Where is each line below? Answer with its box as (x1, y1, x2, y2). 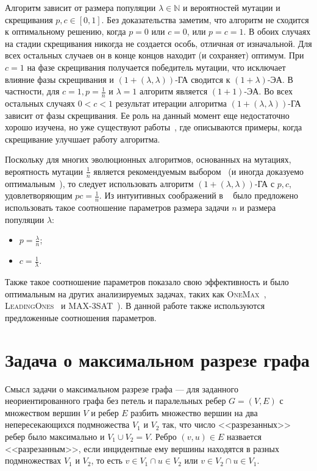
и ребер (91, 406, 119, 419)
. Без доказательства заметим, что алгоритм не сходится (101, 13, 309, 26)
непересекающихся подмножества (5, 418, 130, 431)
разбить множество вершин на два (130, 406, 258, 419)
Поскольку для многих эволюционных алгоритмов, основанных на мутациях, (5, 153, 291, 166)
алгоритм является (139, 85, 208, 97)
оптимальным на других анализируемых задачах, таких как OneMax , (5, 287, 266, 300)
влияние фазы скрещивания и (5, 73, 114, 85)
